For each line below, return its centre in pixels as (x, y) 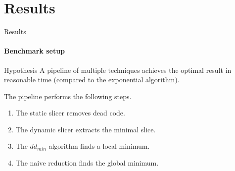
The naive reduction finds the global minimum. (87, 163)
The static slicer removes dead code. (70, 113)
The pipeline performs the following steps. (68, 96)
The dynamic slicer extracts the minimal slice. (86, 129)
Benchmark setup (35, 51)
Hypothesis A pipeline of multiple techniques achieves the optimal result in (118, 70)
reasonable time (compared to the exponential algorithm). (92, 80)
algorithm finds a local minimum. (99, 146)
